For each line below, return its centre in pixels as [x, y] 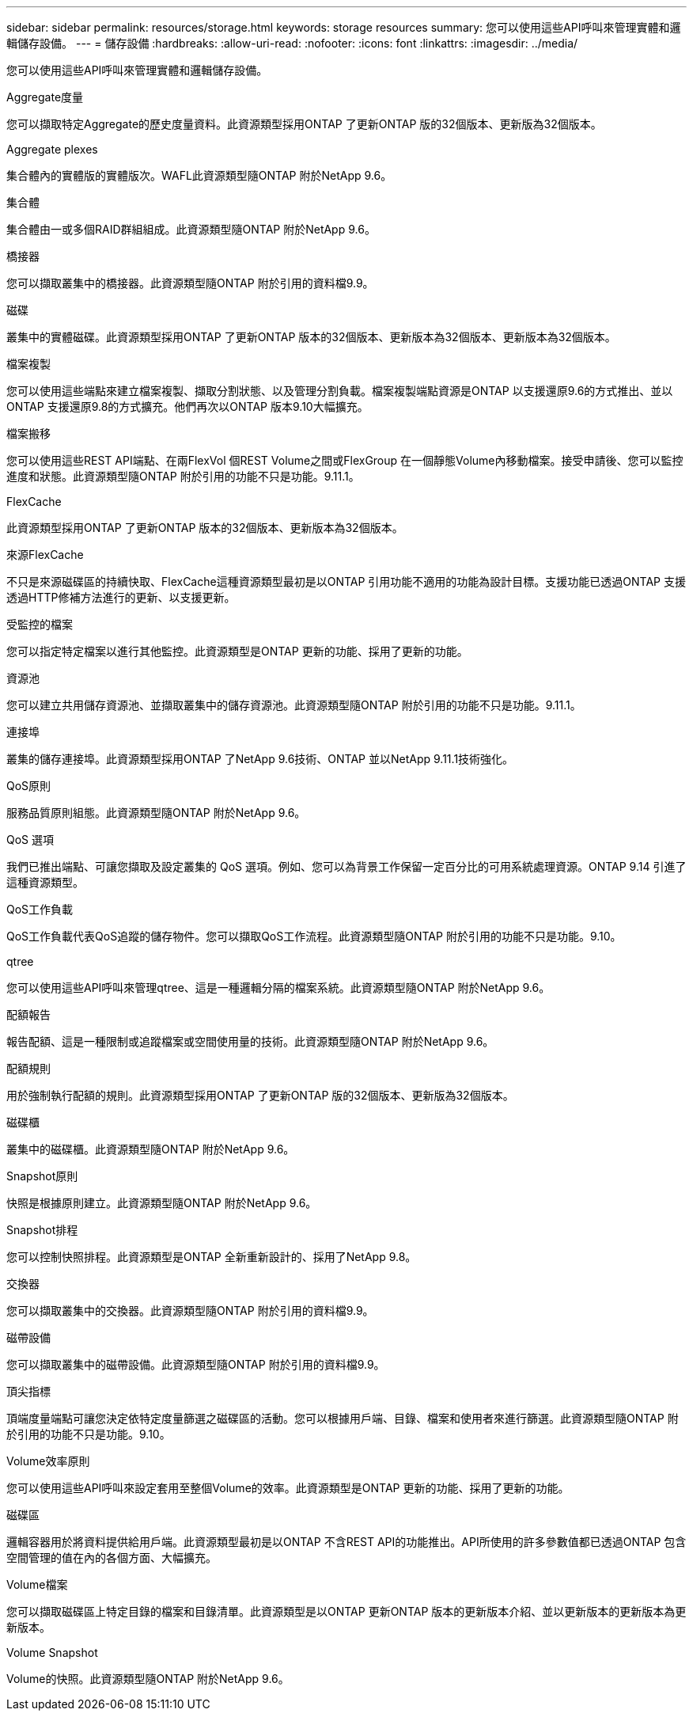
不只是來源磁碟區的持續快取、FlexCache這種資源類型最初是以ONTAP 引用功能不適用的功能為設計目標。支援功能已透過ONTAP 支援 [346, 581]
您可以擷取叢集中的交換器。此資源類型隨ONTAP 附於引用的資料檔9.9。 [190, 1311]
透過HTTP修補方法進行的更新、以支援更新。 [121, 597]
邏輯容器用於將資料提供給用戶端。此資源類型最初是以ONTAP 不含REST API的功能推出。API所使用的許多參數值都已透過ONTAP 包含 [346, 1542]
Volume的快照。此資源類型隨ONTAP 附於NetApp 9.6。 [148, 1679]
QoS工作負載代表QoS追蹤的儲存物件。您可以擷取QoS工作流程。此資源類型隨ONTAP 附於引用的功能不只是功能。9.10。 [314, 936]
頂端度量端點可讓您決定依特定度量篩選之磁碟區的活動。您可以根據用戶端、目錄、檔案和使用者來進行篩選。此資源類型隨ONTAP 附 [343, 1418]
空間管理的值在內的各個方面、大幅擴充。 [112, 1557]
